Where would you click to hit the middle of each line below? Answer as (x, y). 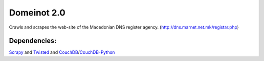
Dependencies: (33, 41)
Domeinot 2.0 (37, 13)
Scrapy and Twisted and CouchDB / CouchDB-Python (62, 52)
